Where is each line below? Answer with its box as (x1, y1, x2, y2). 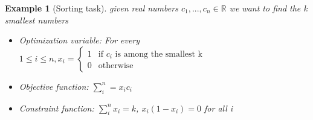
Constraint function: (19, 101, 94, 114)
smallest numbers (5, 13, 69, 26)
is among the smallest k (115, 49, 203, 58)
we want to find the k (229, 2, 308, 14)
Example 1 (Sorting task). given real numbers (5, 2, 178, 14)
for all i (204, 101, 233, 114)
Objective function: (19, 80, 89, 92)
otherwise (98, 62, 134, 71)
